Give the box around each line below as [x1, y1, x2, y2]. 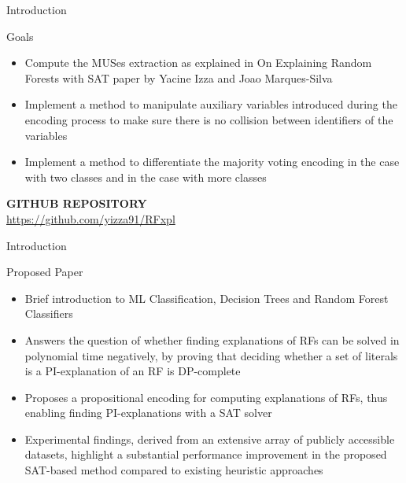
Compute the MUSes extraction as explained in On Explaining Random [24, 54, 372, 71]
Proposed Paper [6, 264, 83, 280]
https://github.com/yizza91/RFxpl [6, 210, 175, 227]
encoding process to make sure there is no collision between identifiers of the [24, 111, 393, 127]
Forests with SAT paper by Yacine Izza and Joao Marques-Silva [24, 69, 333, 86]
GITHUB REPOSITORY [6, 195, 147, 212]
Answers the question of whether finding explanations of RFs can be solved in [24, 331, 400, 348]
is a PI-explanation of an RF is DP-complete [24, 363, 241, 379]
